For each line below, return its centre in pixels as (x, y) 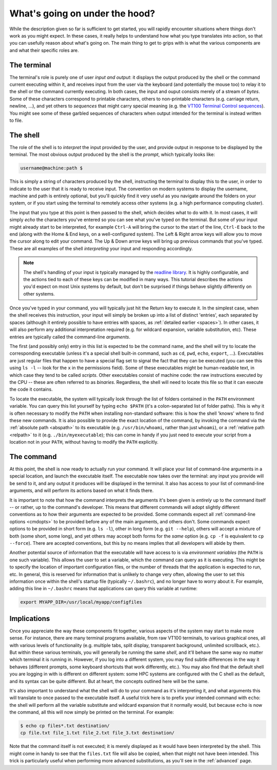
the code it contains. (31, 389)
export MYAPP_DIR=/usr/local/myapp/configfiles (81, 602)
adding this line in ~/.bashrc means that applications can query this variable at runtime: (103, 589)
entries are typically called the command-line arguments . (70, 337)
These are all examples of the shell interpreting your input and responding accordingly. (101, 248)
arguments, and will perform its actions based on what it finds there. (82, 490)
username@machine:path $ (52, 168)
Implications (30, 619)
